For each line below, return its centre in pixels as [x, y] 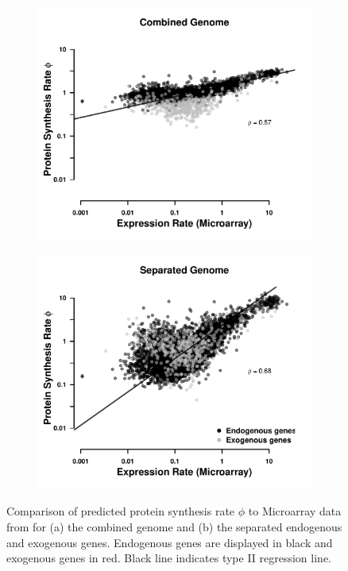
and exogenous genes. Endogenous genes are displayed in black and [170, 542]
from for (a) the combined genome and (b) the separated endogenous [174, 527]
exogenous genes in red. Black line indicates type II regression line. [169, 558]
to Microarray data [295, 511]
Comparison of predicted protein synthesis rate [121, 511]
